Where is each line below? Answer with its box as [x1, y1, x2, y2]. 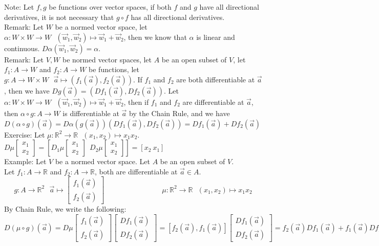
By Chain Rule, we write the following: [4, 204, 127, 214]
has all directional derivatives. [131, 11, 225, 22]
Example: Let [4, 156, 47, 167]
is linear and [196, 31, 235, 42]
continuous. [4, 42, 40, 53]
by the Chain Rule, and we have [129, 107, 230, 118]
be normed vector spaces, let [62, 54, 152, 64]
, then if [123, 96, 149, 107]
